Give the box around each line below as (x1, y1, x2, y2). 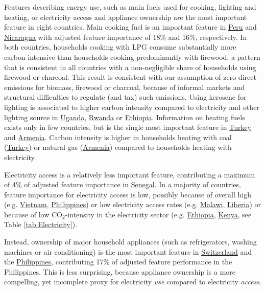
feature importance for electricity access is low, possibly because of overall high (4, 189, 252, 199)
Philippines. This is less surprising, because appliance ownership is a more (4, 266, 236, 277)
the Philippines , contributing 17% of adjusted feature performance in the (4, 256, 232, 267)
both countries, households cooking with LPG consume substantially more (4, 41, 236, 52)
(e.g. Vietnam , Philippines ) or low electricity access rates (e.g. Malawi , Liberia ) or (4, 199, 261, 210)
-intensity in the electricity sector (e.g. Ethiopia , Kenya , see (65, 209, 252, 219)
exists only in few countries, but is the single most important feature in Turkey (4, 122, 252, 132)
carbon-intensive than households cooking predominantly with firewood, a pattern (4, 51, 260, 62)
